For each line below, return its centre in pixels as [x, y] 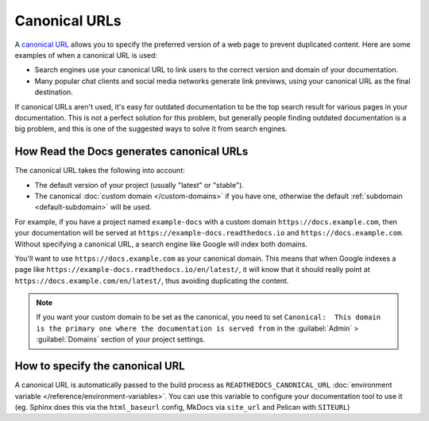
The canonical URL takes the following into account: [100, 170]
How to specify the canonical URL [100, 366]
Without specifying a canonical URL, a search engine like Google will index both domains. [161, 244]
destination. [54, 92]
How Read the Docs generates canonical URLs [131, 152]
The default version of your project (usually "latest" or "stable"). [139, 185]
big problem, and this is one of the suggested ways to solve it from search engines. [151, 129]
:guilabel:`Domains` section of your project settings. [121, 339]
